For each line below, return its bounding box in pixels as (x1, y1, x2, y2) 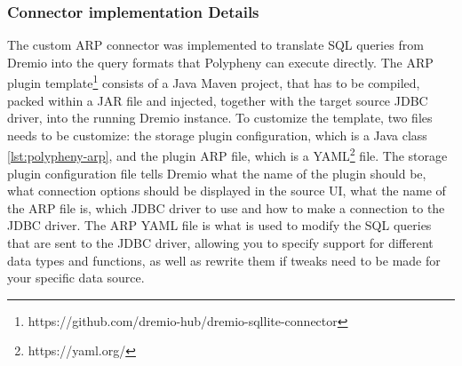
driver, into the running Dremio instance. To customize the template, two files (7, 108, 433, 127)
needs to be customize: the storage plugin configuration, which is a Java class (7, 125, 427, 144)
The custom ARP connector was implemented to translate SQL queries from (7, 36, 424, 54)
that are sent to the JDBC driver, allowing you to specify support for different (7, 234, 434, 252)
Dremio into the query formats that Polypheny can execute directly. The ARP (7, 52, 434, 71)
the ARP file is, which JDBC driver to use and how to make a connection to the (7, 198, 445, 217)
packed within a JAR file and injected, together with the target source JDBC (7, 91, 428, 109)
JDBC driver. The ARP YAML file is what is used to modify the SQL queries (7, 216, 432, 235)
